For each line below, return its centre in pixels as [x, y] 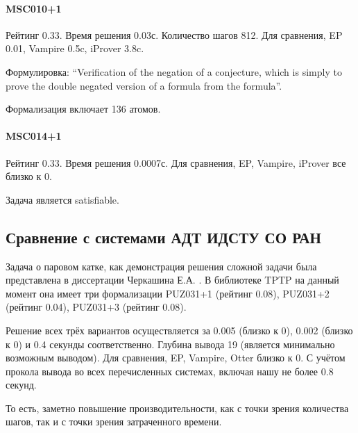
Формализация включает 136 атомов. [83, 109]
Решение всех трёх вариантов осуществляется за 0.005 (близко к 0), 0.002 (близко [179, 330]
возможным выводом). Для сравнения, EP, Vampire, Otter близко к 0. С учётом [176, 358]
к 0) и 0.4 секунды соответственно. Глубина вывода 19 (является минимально [170, 344]
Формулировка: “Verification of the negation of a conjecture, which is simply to [174, 71]
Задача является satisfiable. [62, 199]
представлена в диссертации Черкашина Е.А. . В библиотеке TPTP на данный [172, 280]
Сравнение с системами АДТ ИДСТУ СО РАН [163, 237]
